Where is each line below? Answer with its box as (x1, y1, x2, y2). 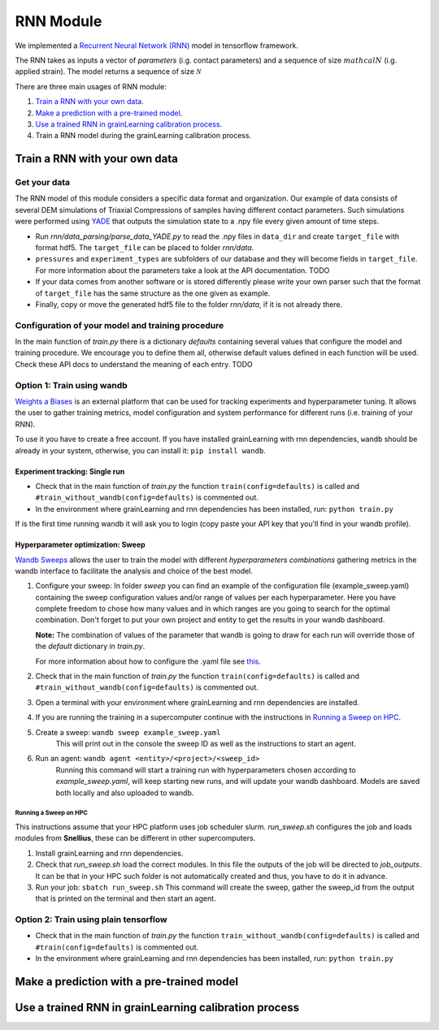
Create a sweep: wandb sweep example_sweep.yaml (35, 727, 221, 737)
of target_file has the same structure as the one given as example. (35, 288, 271, 298)
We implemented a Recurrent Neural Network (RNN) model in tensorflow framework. (15, 41, 299, 50)
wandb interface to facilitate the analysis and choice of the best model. (15, 565, 254, 576)
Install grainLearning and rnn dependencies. (35, 848, 184, 858)
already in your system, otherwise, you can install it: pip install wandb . (15, 445, 266, 455)
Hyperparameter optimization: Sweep (15, 540, 146, 550)
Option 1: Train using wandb (15, 379, 128, 391)
